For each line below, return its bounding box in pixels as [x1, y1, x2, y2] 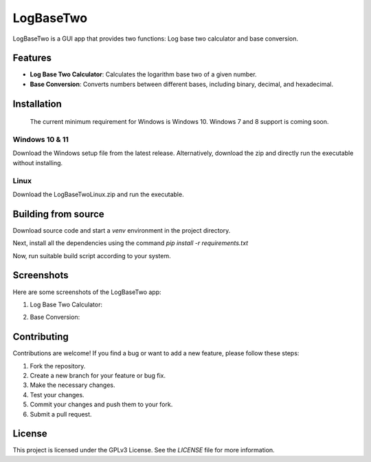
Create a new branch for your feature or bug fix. [30, 371, 166, 379]
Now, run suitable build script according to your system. [12, 251, 171, 260]
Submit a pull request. [30, 410, 92, 418]
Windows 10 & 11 [12, 135, 69, 145]
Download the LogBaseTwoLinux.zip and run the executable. [12, 190, 185, 198]
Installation [12, 98, 62, 109]
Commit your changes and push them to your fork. [30, 400, 173, 409]
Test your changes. [30, 390, 85, 399]
